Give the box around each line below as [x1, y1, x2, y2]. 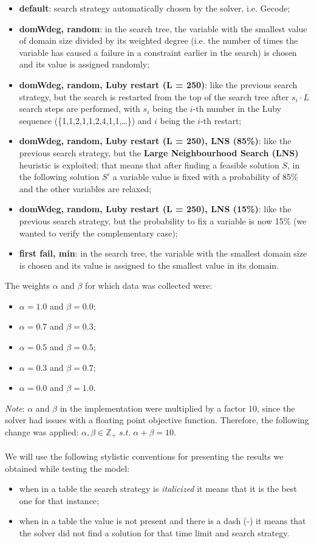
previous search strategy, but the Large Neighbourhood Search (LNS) [19, 146, 299, 159]
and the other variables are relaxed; [19, 182, 152, 195]
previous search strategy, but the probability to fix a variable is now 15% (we [19, 214, 307, 227]
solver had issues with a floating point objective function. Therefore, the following [5, 413, 309, 426]
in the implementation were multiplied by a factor [60, 401, 246, 414]
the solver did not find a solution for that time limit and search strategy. [19, 527, 290, 539]
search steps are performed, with [19, 102, 140, 115]
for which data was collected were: [85, 279, 213, 292]
